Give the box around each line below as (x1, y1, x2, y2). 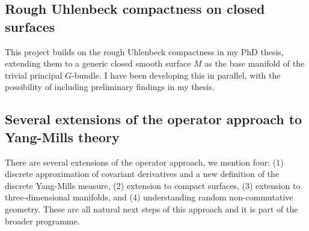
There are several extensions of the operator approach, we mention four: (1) (5, 155, 284, 168)
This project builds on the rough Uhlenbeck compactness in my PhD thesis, (5, 45, 284, 58)
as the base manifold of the (204, 57, 305, 70)
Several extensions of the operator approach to (5, 110, 302, 128)
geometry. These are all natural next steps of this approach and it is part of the (5, 202, 298, 215)
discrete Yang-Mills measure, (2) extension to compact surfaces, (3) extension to (5, 179, 301, 191)
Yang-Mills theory (5, 127, 120, 146)
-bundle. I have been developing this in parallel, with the (72, 68, 281, 81)
